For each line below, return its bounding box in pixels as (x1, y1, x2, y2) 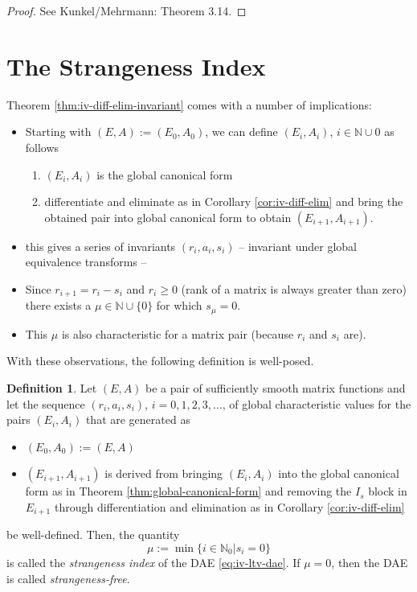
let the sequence (6, 395, 85, 412)
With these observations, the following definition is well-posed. (6, 352, 314, 369)
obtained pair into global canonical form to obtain (44, 208, 292, 225)
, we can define (205, 123, 278, 140)
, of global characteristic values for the (222, 395, 411, 412)
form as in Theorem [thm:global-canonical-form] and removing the (25, 483, 352, 499)
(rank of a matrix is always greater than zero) (181, 280, 407, 297)
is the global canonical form (96, 166, 233, 183)
